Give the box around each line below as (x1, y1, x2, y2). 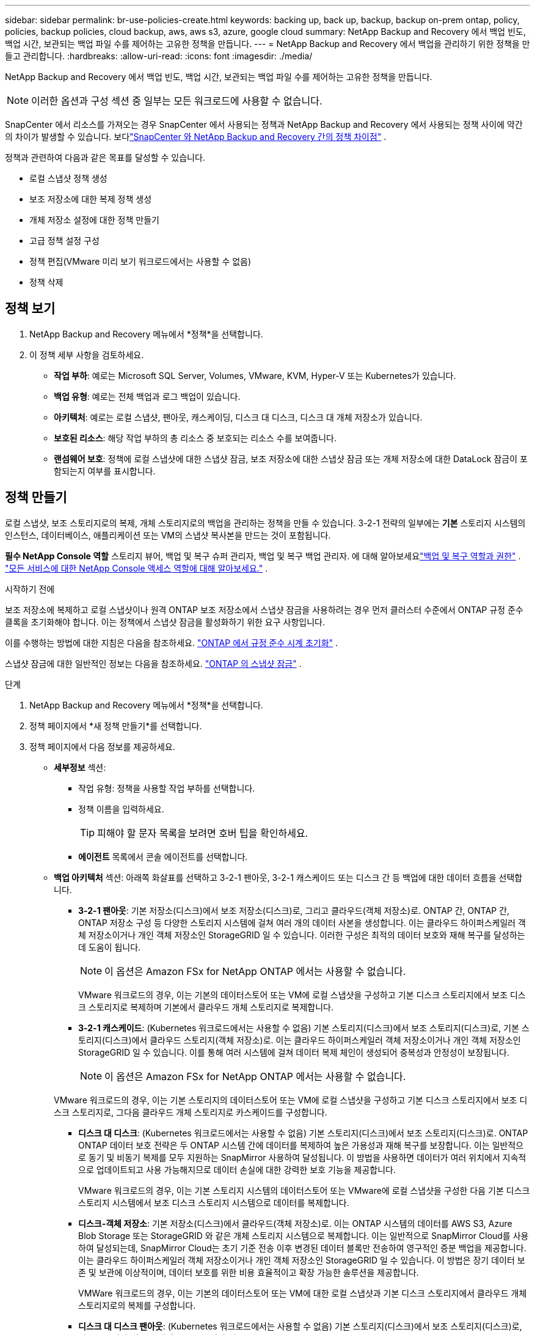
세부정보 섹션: (54, 762, 106, 773)
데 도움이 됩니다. (78, 941, 141, 952)
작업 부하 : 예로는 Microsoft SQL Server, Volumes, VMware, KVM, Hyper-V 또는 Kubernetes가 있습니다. (54, 370, 456, 381)
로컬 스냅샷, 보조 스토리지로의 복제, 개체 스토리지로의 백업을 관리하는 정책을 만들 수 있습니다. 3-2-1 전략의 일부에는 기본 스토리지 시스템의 (5, 517, 526, 528)
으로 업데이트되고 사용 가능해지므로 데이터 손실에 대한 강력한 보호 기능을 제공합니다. (78, 1164, 396, 1175)
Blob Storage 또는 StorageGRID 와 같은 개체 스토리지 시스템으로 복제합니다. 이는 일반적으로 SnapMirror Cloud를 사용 (78, 1230, 529, 1241)
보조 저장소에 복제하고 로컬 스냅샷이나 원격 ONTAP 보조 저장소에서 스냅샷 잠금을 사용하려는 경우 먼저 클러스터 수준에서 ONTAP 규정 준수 (5, 604, 523, 615)
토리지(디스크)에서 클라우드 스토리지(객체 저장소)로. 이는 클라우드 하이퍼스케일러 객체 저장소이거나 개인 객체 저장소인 (78, 1034, 521, 1045)
